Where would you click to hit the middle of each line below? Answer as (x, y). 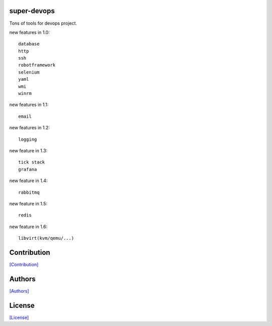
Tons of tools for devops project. (43, 23)
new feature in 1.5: (28, 203)
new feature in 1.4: (28, 181)
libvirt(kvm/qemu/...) (46, 238)
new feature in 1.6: (28, 227)
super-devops (32, 11)
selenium (29, 72)
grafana (28, 169)
